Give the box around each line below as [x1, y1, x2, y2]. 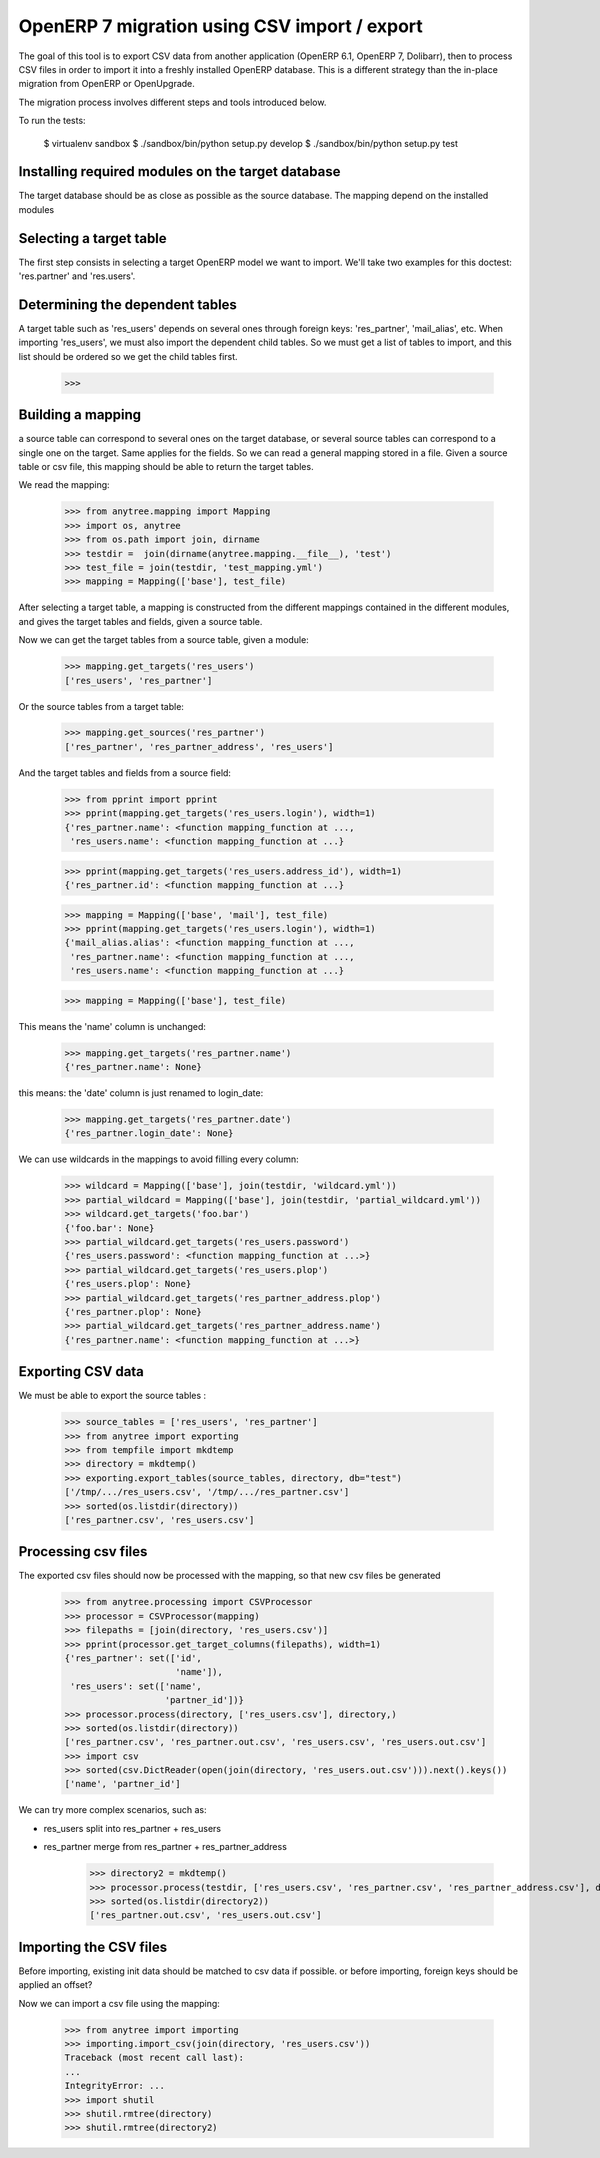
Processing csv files [18, 1543, 148, 1560]
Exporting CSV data [18, 1363, 145, 1380]
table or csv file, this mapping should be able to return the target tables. [18, 461, 314, 473]
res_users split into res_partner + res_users [43, 1822, 222, 1834]
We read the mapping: [18, 479, 110, 491]
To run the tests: [18, 115, 86, 127]
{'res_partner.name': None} [64, 1061, 202, 1073]
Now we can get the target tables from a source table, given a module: [18, 634, 309, 646]
